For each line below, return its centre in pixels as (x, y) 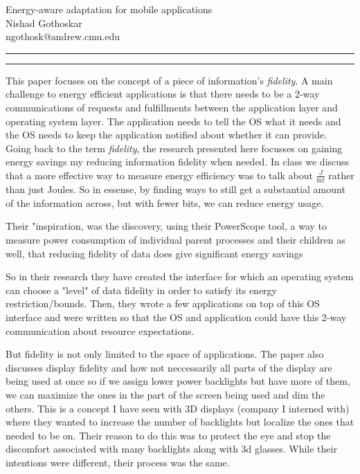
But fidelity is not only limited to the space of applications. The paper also (165, 354)
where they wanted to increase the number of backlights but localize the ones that (180, 422)
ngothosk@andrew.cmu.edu (63, 36)
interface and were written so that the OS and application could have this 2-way (176, 317)
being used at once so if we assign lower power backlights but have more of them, (178, 381)
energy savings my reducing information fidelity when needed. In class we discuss (178, 162)
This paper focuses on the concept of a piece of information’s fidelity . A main (169, 80)
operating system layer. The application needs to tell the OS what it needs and (173, 121)
